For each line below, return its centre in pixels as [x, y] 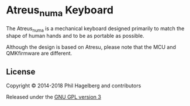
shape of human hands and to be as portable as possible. [75, 36]
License [21, 71]
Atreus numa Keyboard [60, 11]
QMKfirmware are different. [39, 54]
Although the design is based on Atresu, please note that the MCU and [91, 47]
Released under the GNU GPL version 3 [53, 97]
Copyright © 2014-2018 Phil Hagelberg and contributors [74, 86]
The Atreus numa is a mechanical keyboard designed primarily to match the [95, 29]
